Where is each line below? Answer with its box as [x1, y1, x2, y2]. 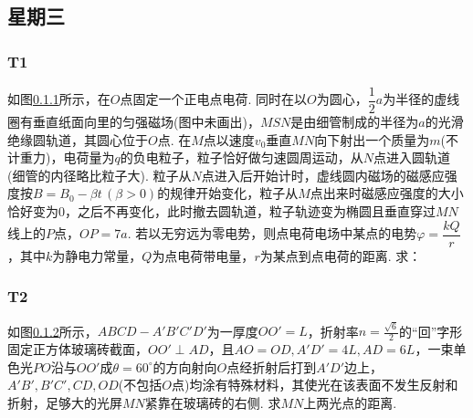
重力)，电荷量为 [19, 148, 115, 167]
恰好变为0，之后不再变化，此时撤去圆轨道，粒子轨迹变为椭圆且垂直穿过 [7, 202, 436, 221]
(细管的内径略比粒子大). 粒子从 [7, 165, 192, 184]
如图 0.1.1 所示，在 [7, 89, 110, 109]
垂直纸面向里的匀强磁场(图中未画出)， [32, 112, 260, 131]
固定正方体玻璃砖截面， [7, 340, 148, 359]
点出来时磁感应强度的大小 [310, 183, 464, 203]
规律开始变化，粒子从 [170, 183, 299, 203]
